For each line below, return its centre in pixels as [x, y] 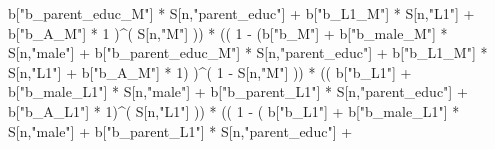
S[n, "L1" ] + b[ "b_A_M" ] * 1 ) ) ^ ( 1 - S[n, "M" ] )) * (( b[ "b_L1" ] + [210, 71]
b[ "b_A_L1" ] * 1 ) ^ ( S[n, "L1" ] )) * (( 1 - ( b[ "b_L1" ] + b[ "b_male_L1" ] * [234, 110]
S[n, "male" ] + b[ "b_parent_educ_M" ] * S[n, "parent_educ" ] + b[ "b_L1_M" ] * [248, 52]
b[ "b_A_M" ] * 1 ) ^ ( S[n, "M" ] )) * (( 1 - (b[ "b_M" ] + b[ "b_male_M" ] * [228, 32]
